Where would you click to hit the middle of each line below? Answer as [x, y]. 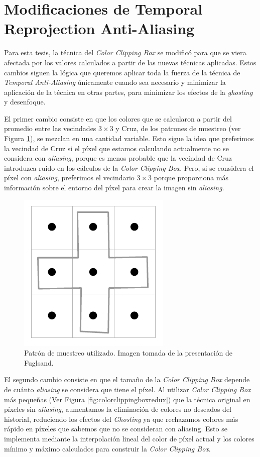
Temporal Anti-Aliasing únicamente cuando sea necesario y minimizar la [115, 82]
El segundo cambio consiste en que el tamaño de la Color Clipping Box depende [127, 379]
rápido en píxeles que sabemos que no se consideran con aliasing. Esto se [116, 429]
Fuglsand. [39, 362]
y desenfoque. [25, 102]
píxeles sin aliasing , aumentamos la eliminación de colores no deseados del [118, 409]
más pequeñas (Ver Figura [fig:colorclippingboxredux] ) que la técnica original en [127, 399]
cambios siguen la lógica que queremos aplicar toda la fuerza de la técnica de [122, 72]
